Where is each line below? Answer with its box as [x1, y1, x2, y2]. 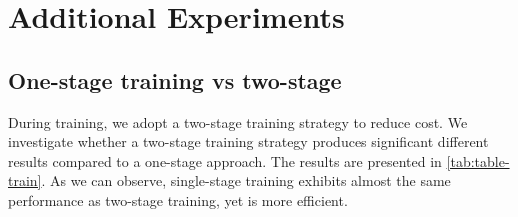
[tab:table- [446, 150, 510, 171]
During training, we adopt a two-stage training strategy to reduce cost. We [8, 111, 468, 132]
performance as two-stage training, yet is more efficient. [8, 189, 348, 210]
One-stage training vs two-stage [8, 64, 342, 95]
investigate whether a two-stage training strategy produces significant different [8, 131, 489, 152]
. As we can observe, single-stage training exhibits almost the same [41, 170, 451, 191]
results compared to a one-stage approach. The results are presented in [8, 150, 442, 171]
